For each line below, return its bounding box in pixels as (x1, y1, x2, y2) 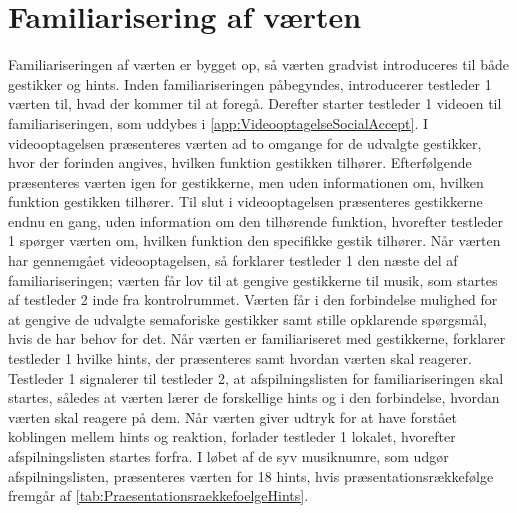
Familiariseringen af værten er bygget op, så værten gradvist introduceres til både (8, 54, 509, 75)
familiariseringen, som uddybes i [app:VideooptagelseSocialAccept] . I (8, 112, 429, 133)
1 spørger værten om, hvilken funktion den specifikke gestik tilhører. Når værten (8, 230, 501, 251)
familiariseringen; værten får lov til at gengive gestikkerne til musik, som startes (8, 269, 498, 290)
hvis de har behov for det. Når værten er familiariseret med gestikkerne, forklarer (8, 328, 506, 349)
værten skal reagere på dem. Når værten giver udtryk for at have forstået (8, 406, 457, 427)
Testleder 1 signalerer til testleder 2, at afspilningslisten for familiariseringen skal (8, 367, 504, 388)
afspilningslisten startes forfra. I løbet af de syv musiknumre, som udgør (8, 446, 449, 466)
